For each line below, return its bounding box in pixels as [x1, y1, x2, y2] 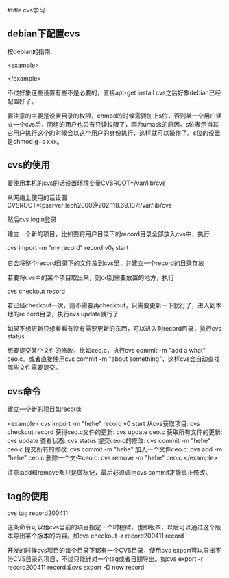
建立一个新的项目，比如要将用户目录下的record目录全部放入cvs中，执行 [7, 229, 210, 238]
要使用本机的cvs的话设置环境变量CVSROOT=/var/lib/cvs [7, 179, 166, 187]
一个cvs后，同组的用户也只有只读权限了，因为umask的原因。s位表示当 [12, 120, 213, 128]
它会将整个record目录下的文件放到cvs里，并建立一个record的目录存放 [7, 259, 204, 267]
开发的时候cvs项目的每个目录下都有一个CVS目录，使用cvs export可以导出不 [7, 546, 221, 555]
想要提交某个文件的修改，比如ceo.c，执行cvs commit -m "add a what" [7, 347, 206, 355]
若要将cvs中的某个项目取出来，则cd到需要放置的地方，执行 [7, 273, 175, 282]
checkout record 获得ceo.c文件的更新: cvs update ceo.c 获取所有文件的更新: [7, 428, 223, 436]
